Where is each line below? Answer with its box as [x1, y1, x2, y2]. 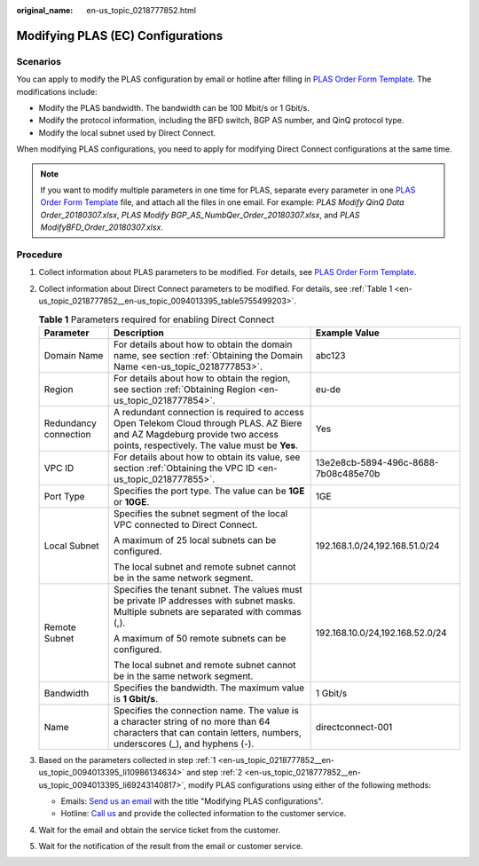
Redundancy [43, 417, 97, 429]
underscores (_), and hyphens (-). [114, 737, 255, 750]
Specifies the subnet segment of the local [114, 507, 288, 519]
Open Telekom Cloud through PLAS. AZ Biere [114, 417, 302, 429]
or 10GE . [114, 495, 150, 508]
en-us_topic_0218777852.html [86, 5, 197, 15]
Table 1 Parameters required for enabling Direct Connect [38, 313, 275, 326]
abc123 [315, 349, 346, 361]
